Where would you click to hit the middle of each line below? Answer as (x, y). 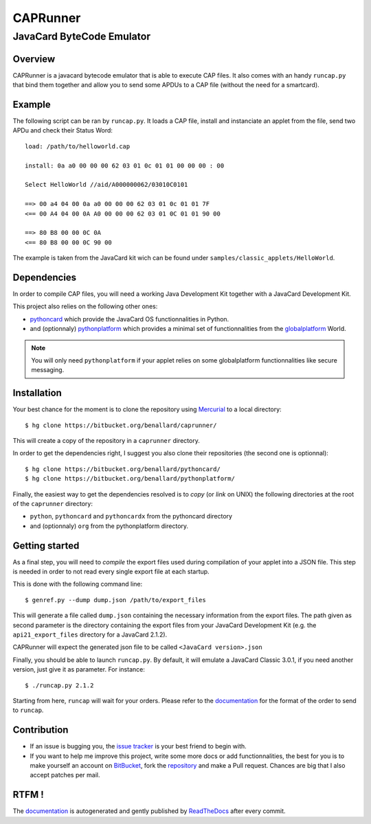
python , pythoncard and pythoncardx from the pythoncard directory (131, 516)
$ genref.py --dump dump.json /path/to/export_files (115, 600)
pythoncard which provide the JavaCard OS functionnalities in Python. (130, 319)
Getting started (46, 546)
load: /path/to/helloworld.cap (78, 146)
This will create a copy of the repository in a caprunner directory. (106, 441)
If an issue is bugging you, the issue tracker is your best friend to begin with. (138, 746)
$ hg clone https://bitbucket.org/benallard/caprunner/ (121, 425)
